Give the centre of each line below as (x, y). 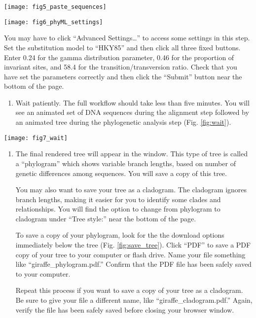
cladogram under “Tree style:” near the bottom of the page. (106, 218)
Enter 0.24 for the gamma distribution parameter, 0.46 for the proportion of (119, 57)
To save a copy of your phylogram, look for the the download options (120, 235)
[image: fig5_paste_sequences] (55, 7)
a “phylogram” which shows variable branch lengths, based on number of (126, 163)
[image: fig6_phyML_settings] (54, 22)
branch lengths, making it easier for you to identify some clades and (118, 199)
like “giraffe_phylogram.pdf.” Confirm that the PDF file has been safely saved (133, 264)
